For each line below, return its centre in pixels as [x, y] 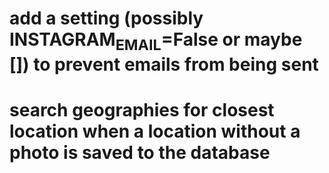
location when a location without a [155, 131]
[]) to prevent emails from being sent [164, 64]
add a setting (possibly [106, 18]
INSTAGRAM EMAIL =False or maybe [156, 41]
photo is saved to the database [140, 152]
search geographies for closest [142, 109]
